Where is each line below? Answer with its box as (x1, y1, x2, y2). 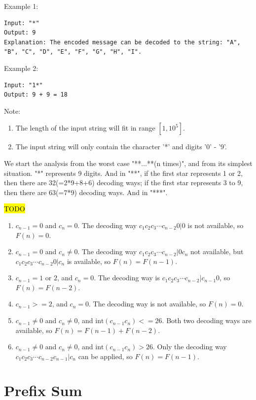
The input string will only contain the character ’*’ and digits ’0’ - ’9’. (15, 141, 227, 152)
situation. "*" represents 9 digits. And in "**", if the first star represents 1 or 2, (4, 167, 243, 178)
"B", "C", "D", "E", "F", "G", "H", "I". (4, 48, 142, 56)
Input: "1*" (4, 81, 43, 89)
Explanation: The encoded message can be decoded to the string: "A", (4, 38, 241, 46)
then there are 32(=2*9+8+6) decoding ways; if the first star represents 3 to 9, (4, 177, 243, 188)
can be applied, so (78, 351, 133, 361)
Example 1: (4, 1, 38, 11)
